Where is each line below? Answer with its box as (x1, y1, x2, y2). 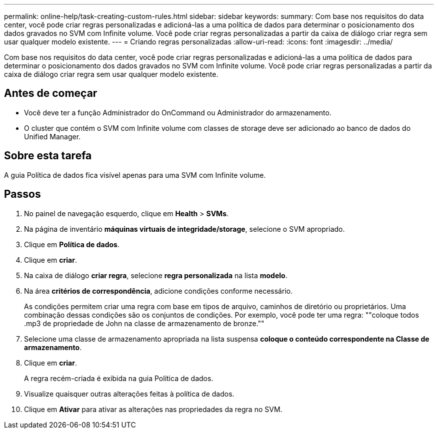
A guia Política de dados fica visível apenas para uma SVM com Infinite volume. (4, 170, 266, 179)
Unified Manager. (24, 132, 81, 141)
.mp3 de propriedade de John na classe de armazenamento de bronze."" (24, 319, 264, 328)
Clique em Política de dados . (24, 240, 119, 249)
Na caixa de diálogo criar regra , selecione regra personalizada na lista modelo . (24, 271, 287, 280)
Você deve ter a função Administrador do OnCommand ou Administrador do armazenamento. (24, 108, 331, 117)
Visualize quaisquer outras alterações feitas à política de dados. (24, 389, 234, 398)
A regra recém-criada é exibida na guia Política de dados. (24, 374, 213, 383)
